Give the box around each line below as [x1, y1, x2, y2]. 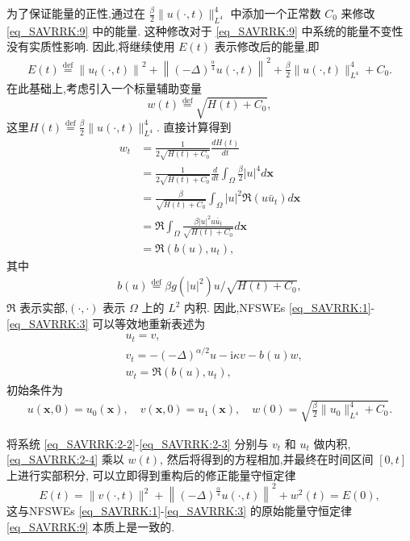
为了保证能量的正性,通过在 [6, 5, 145, 21]
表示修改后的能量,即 [214, 38, 320, 55]
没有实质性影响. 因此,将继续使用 [6, 38, 175, 55]
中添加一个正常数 [230, 5, 321, 21]
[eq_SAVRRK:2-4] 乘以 [6, 451, 124, 468]
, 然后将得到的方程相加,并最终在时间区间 [160, 451, 374, 468]
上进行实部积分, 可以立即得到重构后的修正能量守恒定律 [6, 466, 296, 483]
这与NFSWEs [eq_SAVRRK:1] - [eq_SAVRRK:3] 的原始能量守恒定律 [6, 501, 352, 518]
